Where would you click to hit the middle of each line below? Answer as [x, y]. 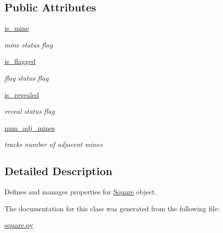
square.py [19, 225]
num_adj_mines [30, 127]
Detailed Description [59, 171]
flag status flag [27, 77]
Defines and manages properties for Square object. [81, 192]
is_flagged [20, 61]
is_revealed [22, 94]
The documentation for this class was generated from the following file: [112, 208]
